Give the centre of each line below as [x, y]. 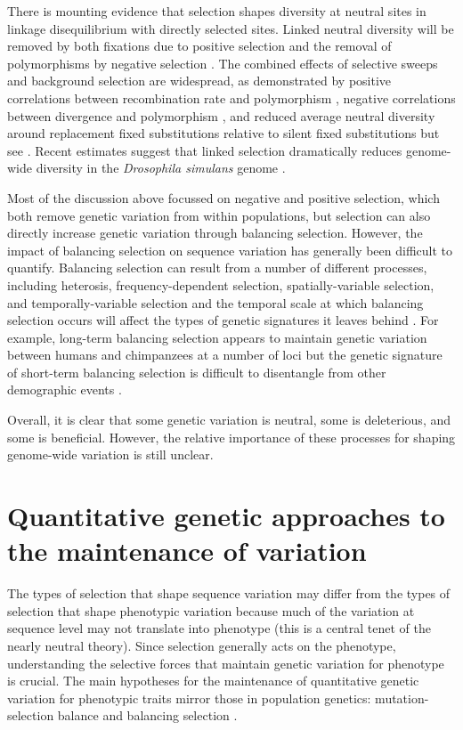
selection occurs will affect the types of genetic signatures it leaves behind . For [223, 320]
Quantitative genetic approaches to [226, 516]
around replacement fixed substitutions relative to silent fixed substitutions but [223, 133]
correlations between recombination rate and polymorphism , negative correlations [231, 97]
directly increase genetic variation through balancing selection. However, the [215, 233]
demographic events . [65, 389]
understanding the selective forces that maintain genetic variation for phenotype [226, 663]
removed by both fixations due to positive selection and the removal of [199, 46]
